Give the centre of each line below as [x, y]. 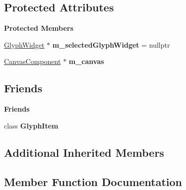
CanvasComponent [32, 61]
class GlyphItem [31, 125]
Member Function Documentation [93, 181]
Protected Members [39, 28]
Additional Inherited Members [84, 152]
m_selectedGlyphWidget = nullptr [111, 44]
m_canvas [86, 61]
